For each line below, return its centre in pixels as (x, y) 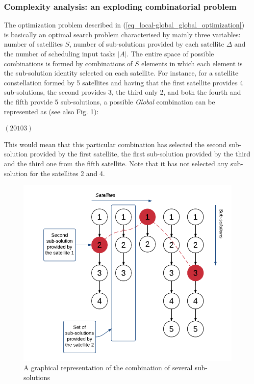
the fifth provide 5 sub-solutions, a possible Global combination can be (110, 101)
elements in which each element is (192, 63)
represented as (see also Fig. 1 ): (51, 111)
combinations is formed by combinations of (68, 63)
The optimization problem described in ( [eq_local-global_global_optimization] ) (124, 25)
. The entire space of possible (170, 53)
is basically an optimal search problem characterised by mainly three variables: (122, 34)
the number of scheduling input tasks (60, 53)
